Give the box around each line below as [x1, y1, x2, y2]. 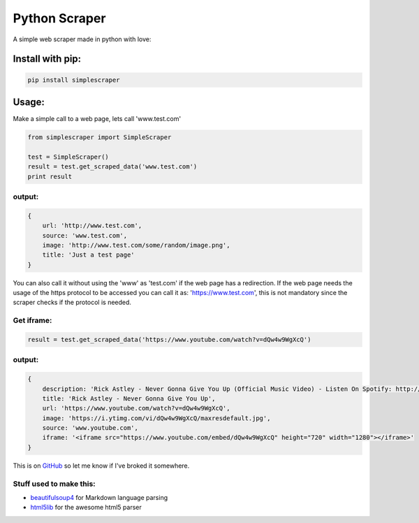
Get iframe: [13, 315, 52, 325]
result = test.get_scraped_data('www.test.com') [27, 163, 198, 171]
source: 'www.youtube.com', [42, 424, 139, 432]
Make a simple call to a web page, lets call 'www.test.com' [13, 115, 182, 123]
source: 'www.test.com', [42, 231, 128, 239]
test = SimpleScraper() [27, 152, 110, 161]
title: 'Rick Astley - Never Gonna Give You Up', [42, 394, 216, 402]
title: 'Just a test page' [42, 251, 135, 259]
